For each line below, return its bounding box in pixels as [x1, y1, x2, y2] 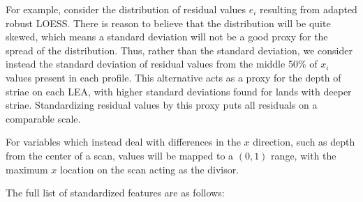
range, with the [271, 148, 336, 162]
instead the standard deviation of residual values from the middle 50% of [6, 56, 318, 71]
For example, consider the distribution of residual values [6, 2, 246, 16]
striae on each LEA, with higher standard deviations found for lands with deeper [6, 84, 352, 98]
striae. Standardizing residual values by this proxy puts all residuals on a [6, 98, 318, 112]
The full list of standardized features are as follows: [6, 185, 225, 200]
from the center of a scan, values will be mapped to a [6, 148, 234, 162]
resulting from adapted [260, 2, 357, 16]
